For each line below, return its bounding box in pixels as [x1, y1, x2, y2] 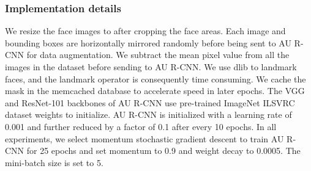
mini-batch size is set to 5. [5, 156, 103, 169]
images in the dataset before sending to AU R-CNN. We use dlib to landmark [5, 60, 297, 73]
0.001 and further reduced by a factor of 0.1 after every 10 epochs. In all [5, 120, 277, 133]
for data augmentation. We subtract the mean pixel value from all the [26, 48, 290, 61]
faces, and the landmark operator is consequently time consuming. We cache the [5, 72, 306, 85]
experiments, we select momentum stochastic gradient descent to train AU [5, 132, 284, 145]
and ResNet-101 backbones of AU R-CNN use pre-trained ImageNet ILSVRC [5, 96, 295, 109]
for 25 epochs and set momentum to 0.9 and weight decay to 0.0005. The [26, 144, 301, 157]
